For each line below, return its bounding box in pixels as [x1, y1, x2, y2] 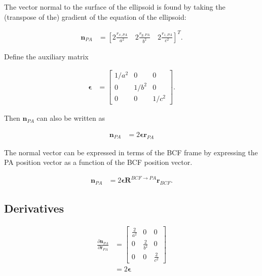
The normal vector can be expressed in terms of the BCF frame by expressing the [4, 147, 258, 157]
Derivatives [4, 200, 64, 216]
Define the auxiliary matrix [4, 51, 89, 61]
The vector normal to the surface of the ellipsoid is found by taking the [4, 2, 226, 12]
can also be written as [36, 113, 105, 123]
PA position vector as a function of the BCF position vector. [4, 157, 193, 167]
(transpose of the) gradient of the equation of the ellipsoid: [4, 11, 186, 22]
